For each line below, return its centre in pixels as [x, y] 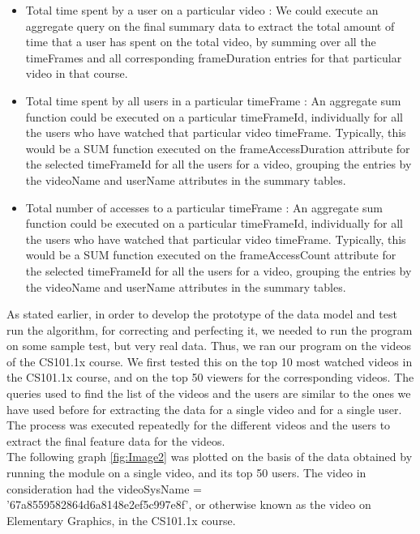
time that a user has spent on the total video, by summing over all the [201, 42]
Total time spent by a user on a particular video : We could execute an [202, 10]
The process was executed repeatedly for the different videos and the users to [199, 425]
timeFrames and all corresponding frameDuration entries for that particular [214, 57]
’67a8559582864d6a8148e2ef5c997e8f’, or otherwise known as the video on [189, 504]
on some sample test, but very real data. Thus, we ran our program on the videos [209, 346]
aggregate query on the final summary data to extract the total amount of [210, 26]
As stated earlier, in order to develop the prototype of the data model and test [202, 314]
